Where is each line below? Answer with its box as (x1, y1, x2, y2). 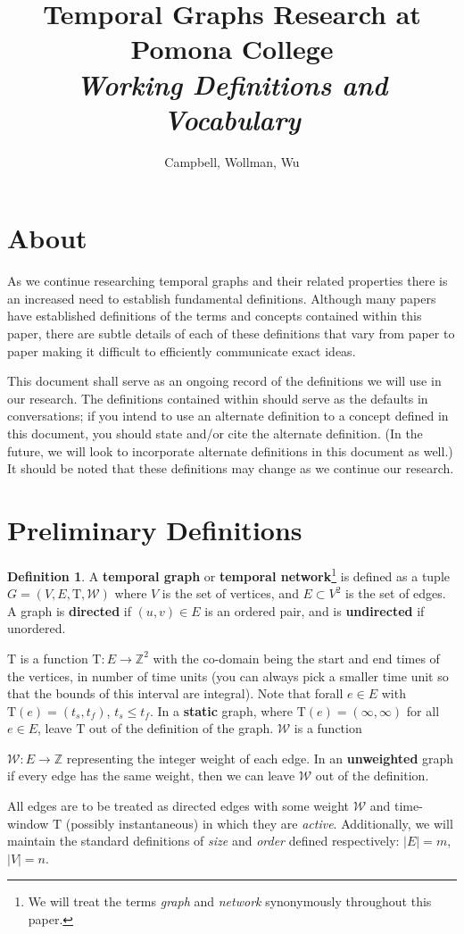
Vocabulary (163, 100, 301, 138)
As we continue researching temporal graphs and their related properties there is (7, 271, 448, 290)
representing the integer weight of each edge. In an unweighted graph (66, 748, 454, 767)
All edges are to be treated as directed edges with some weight (7, 796, 350, 815)
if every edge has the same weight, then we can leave (7, 766, 295, 785)
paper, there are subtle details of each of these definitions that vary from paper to (7, 324, 455, 342)
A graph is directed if (7, 601, 131, 620)
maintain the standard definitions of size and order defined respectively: (7, 831, 400, 850)
